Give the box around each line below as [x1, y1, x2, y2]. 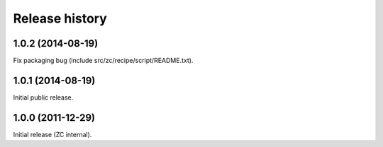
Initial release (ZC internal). [13, 130, 92, 139]
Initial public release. [13, 93, 74, 102]
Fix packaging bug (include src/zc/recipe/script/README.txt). [13, 57, 194, 65]
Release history [13, 11, 108, 26]
